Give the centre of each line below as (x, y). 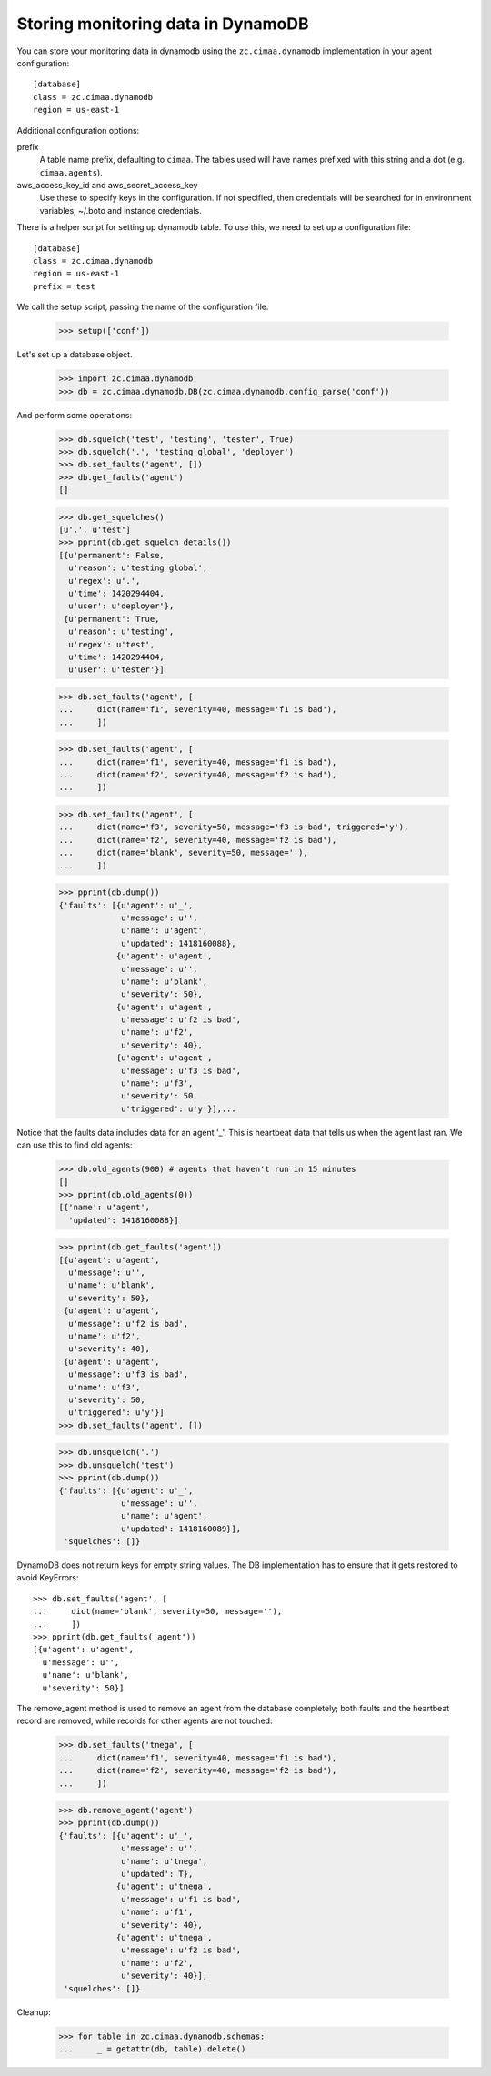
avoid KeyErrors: (48, 1578)
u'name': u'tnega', (165, 1861)
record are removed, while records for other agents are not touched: (145, 1721)
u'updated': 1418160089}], (181, 1529)
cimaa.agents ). (71, 172)
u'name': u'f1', (157, 1912)
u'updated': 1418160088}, (179, 943)
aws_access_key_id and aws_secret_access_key (107, 186)
